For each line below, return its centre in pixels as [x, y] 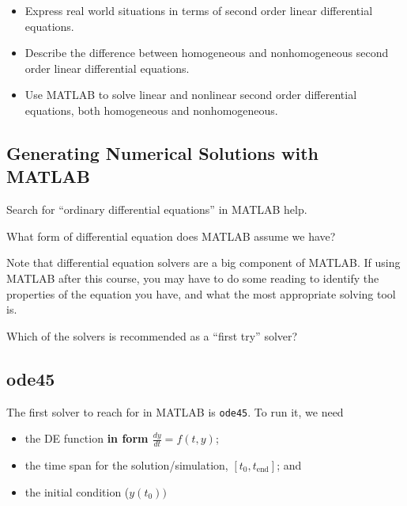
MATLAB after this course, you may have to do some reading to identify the [193, 278]
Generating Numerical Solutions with [162, 152]
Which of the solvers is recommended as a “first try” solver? [152, 335]
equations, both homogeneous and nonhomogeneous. [151, 110]
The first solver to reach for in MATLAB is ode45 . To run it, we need [175, 411]
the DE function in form [87, 438]
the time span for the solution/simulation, [126, 465]
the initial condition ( [77, 491]
